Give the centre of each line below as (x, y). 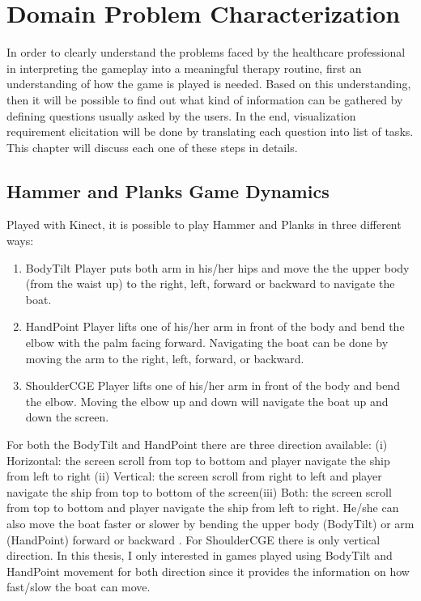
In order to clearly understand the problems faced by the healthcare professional (206, 52)
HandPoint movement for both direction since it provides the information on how (208, 571)
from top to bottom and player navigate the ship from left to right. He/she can (203, 508)
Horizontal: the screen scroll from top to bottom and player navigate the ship (198, 460)
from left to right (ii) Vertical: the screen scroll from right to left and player (194, 476)
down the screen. (67, 417)
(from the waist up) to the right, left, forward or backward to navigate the (210, 284)
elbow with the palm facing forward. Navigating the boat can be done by (207, 343)
